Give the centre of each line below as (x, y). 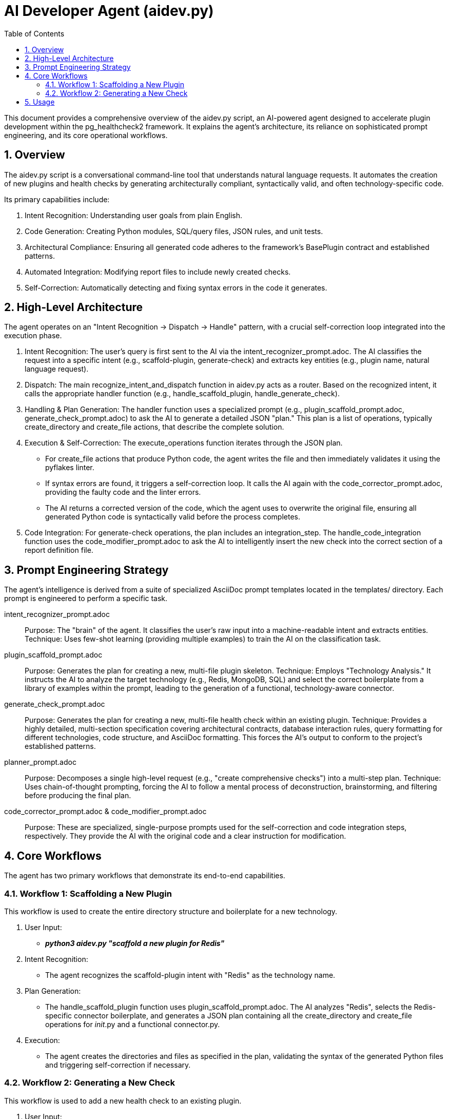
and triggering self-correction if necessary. (118, 1065)
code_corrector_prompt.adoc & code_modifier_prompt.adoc (105, 812)
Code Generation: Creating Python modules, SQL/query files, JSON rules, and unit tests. (174, 231)
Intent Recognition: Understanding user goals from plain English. (133, 215)
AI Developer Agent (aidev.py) (109, 11)
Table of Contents (34, 33)
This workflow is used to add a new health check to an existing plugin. (123, 1101)
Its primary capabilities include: (57, 199)
